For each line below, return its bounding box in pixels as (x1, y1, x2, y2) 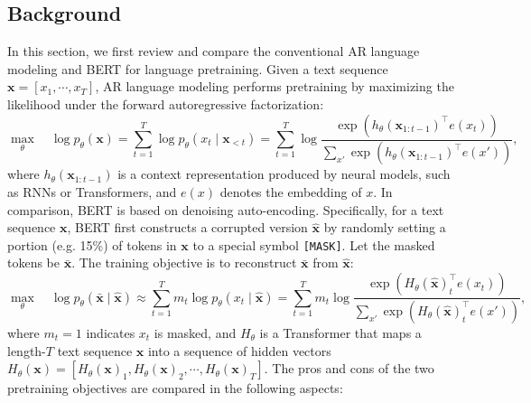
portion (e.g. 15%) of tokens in (7, 235, 177, 254)
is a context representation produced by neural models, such (117, 164, 451, 183)
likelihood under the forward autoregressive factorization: (7, 94, 324, 113)
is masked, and (154, 323, 237, 342)
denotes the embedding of (219, 183, 362, 201)
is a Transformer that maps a (259, 323, 422, 342)
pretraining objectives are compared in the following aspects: (7, 379, 343, 398)
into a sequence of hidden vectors (147, 341, 331, 360)
